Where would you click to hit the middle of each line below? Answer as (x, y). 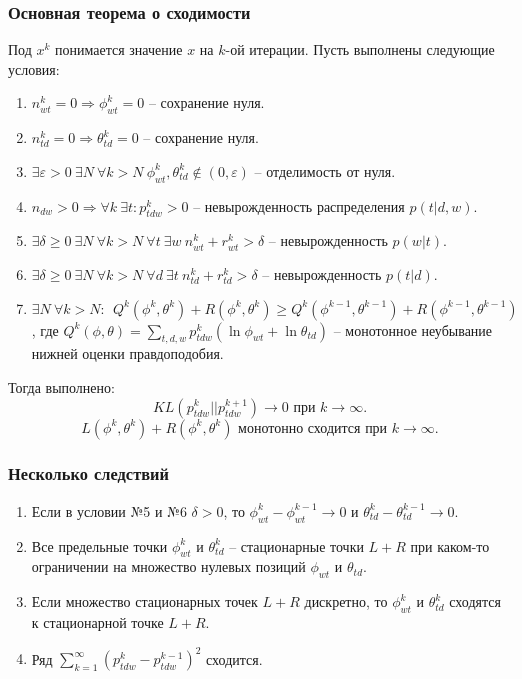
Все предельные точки (99, 545)
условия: (34, 68)
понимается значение (119, 49)
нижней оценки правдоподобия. (127, 353)
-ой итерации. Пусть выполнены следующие (360, 49)
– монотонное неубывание (413, 329)
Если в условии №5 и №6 (109, 510)
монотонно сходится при (313, 428)
